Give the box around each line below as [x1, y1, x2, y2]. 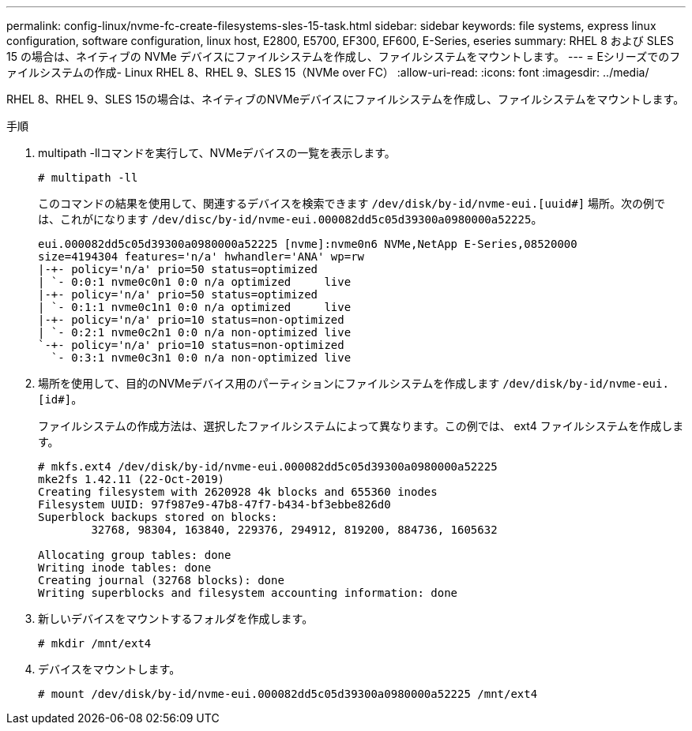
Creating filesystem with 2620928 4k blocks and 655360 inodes [38, 485, 438, 498]
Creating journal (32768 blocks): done [38, 574, 284, 587]
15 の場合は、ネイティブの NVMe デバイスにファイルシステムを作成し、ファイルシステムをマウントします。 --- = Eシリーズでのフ [6, 50, 681, 63]
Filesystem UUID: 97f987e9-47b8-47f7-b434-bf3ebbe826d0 [38, 498, 391, 511]
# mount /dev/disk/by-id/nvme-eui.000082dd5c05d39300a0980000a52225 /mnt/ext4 [38, 688, 538, 700]
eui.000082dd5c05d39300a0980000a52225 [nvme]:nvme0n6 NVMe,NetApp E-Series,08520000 [38, 238, 577, 250]
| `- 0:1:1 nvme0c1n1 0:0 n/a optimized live [38, 301, 352, 313]
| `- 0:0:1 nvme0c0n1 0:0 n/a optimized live [38, 276, 352, 288]
